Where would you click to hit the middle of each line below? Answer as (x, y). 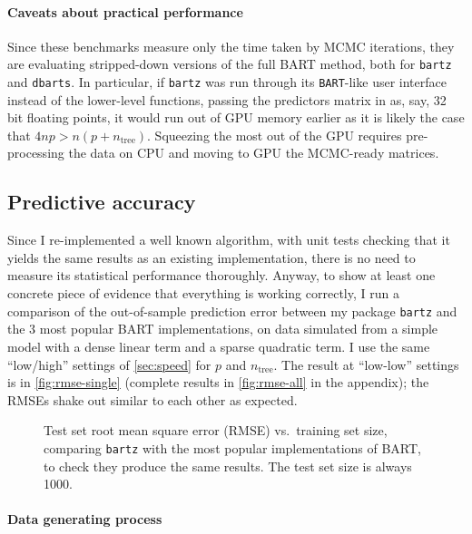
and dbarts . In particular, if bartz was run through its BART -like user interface (227, 82)
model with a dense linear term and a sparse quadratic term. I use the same (219, 346)
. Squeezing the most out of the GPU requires (275, 135)
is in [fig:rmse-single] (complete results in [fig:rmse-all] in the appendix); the (218, 382)
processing (36, 153)
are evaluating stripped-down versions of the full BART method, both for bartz (230, 64)
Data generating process (85, 519)
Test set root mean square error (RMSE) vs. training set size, (216, 430)
